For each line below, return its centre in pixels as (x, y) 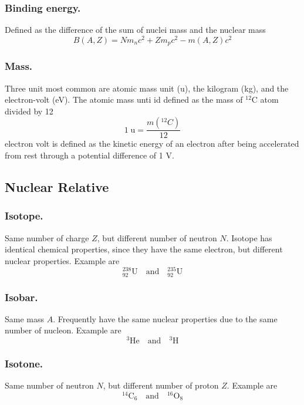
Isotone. (24, 363)
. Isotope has (249, 237)
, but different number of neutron (157, 237)
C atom (265, 99)
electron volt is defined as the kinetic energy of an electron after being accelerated (152, 144)
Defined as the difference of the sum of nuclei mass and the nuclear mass (135, 30)
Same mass (25, 318)
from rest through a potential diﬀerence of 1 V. (89, 155)
